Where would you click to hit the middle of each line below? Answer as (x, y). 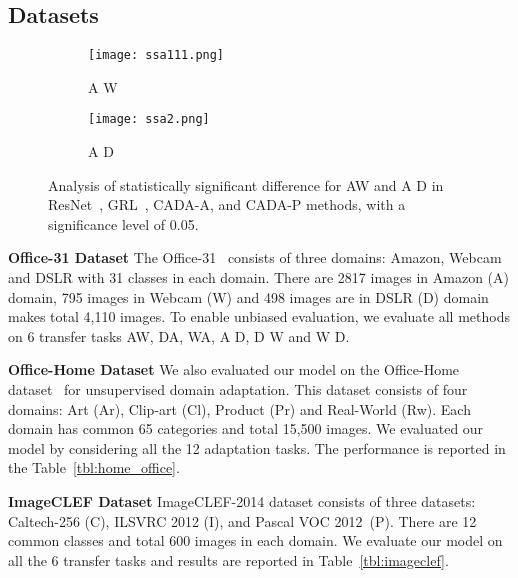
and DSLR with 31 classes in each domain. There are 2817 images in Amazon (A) (259, 277)
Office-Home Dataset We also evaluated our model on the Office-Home (234, 369)
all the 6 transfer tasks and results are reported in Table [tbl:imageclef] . (228, 559)
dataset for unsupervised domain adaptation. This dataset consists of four (238, 389)
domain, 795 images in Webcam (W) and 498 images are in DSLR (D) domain (248, 296)
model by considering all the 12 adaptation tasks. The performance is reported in (257, 447)
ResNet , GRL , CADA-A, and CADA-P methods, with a (227, 204)
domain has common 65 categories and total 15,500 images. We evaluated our (246, 428)
